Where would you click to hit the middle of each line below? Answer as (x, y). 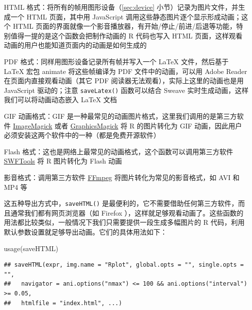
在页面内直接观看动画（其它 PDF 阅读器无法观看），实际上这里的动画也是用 (124, 81)
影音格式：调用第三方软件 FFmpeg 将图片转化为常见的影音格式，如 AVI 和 (122, 177)
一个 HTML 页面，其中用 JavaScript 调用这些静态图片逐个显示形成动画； (126, 16)
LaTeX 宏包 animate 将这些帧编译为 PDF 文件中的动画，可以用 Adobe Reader (126, 71)
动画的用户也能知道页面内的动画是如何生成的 (75, 45)
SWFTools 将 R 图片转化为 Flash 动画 (63, 161)
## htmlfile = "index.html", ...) (63, 303)
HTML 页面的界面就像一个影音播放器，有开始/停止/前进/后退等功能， (125, 26)
